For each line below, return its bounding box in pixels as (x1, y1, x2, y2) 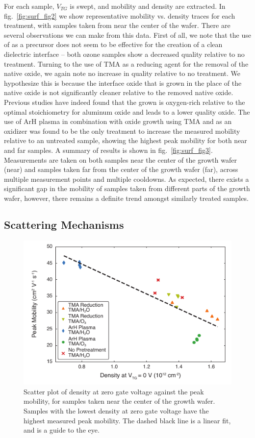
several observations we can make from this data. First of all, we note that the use (4, 29, 251, 40)
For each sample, (4, 1, 54, 11)
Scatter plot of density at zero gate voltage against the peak (24, 386, 204, 396)
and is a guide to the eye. (24, 425, 100, 435)
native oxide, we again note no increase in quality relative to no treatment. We (4, 68, 241, 78)
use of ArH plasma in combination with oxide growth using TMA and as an (4, 116, 232, 126)
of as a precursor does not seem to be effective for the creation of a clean (4, 39, 223, 49)
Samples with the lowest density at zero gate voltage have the (24, 406, 209, 416)
